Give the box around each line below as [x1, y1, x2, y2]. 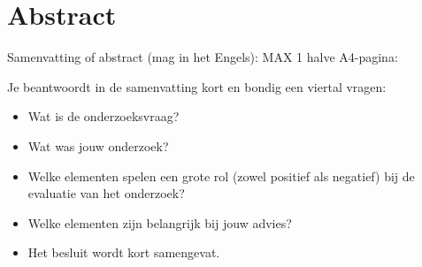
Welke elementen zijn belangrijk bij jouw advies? [27, 213, 292, 232]
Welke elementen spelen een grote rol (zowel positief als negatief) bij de [27, 166, 415, 185]
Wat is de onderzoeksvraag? [27, 107, 180, 126]
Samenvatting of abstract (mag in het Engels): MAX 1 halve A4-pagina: [7, 48, 398, 66]
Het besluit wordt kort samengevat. [27, 243, 220, 262]
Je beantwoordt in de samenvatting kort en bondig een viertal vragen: [7, 77, 387, 95]
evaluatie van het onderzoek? [27, 184, 185, 202]
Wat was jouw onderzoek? [27, 136, 169, 155]
